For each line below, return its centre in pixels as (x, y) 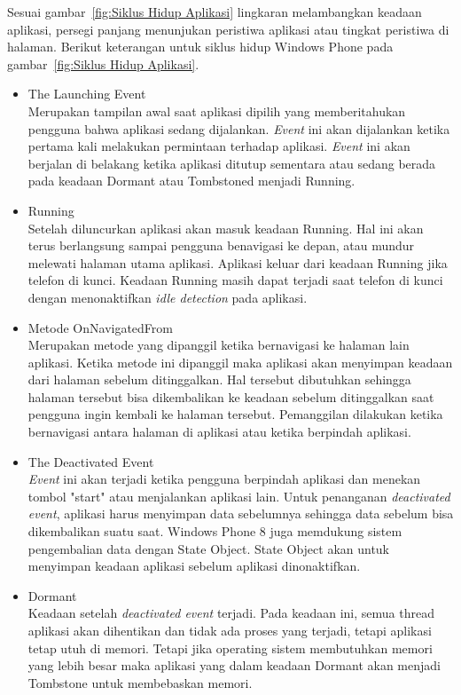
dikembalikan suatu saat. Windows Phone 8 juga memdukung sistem (215, 531)
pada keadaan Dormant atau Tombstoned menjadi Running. (191, 181)
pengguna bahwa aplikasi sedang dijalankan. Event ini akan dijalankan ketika (239, 128)
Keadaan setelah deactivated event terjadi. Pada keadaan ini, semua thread (231, 613)
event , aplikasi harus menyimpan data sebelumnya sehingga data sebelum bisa (241, 513)
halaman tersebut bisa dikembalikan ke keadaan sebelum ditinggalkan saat (231, 396)
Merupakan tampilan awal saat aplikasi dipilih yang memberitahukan (217, 111)
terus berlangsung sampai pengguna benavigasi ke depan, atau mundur (221, 245)
